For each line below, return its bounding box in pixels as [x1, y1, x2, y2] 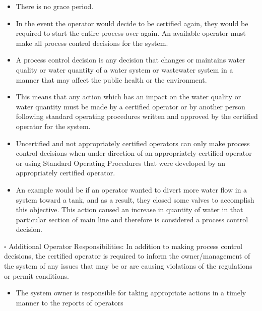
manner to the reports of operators [16, 297, 123, 307]
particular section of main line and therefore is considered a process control [16, 214, 248, 224]
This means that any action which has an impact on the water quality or [16, 91, 241, 102]
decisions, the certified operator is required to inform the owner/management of [4, 251, 250, 261]
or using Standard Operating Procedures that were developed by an [16, 157, 225, 168]
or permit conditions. [4, 270, 69, 281]
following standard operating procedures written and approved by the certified [16, 111, 258, 121]
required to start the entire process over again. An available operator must [16, 28, 246, 38]
